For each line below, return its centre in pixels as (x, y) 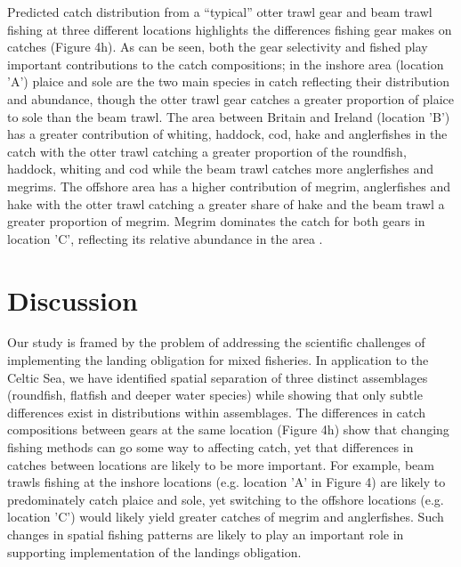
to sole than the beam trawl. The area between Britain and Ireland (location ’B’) (229, 116)
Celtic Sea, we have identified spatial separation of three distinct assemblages (218, 377)
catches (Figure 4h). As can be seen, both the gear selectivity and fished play (218, 47)
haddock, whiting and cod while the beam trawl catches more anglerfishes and (221, 169)
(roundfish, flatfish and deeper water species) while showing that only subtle (215, 395)
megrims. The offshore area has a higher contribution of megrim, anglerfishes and (229, 186)
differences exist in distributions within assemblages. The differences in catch (217, 412)
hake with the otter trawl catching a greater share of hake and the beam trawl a (226, 203)
